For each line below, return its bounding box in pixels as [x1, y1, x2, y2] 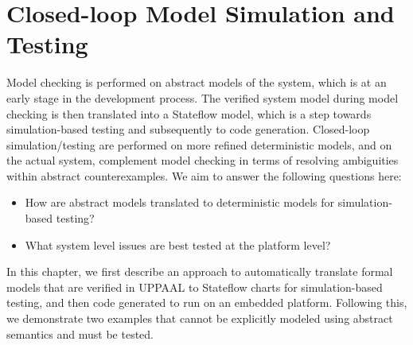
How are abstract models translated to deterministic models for [25, 194, 335, 211]
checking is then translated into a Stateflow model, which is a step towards [6, 105, 372, 122]
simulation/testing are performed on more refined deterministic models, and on [6, 136, 392, 153]
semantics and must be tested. [6, 325, 154, 342]
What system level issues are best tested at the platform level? [25, 236, 331, 253]
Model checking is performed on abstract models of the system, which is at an [6, 74, 387, 91]
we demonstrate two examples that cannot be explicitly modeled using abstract [6, 310, 393, 327]
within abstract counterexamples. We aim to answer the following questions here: [6, 167, 402, 184]
